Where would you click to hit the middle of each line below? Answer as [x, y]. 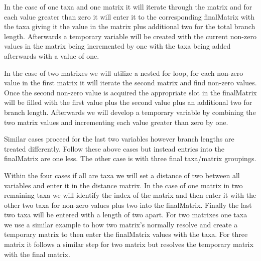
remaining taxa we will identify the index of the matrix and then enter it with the [130, 195]
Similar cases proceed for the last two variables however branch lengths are [119, 139]
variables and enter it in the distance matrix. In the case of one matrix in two [123, 185]
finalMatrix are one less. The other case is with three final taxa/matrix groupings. [130, 158]
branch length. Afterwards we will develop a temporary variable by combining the [130, 112]
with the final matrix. [37, 254]
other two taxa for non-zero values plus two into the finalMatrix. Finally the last [128, 205]
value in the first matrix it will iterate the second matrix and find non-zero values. [130, 83]
